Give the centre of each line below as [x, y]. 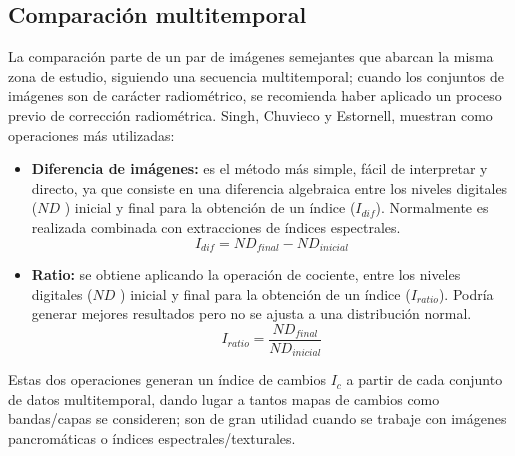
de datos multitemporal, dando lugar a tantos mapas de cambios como [224, 398]
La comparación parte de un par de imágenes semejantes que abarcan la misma [251, 56]
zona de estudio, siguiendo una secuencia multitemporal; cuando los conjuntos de [256, 75]
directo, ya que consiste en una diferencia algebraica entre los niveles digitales [269, 187]
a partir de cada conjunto [424, 379]
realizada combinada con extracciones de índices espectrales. [216, 226]
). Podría [466, 293]
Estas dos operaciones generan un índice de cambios [167, 379]
